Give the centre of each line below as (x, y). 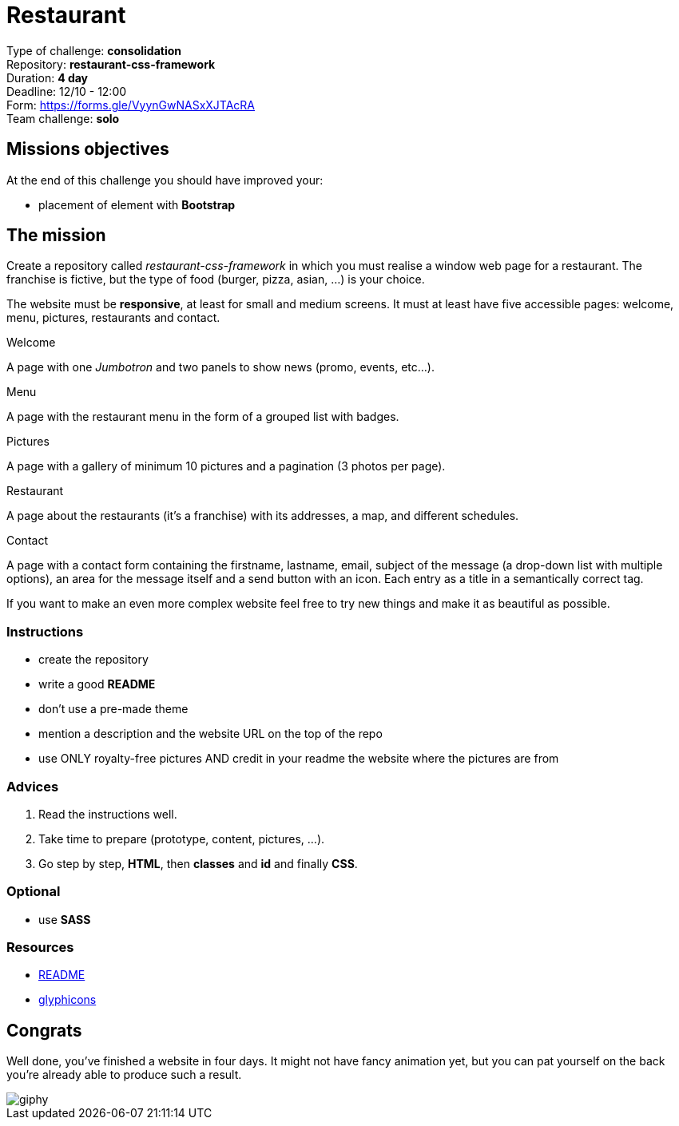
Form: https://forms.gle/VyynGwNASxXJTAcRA (131, 105)
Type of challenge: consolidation (94, 50)
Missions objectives (88, 149)
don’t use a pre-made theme (113, 709)
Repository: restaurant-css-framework (111, 64)
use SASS (65, 919)
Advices (33, 786)
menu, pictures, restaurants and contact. (113, 318)
